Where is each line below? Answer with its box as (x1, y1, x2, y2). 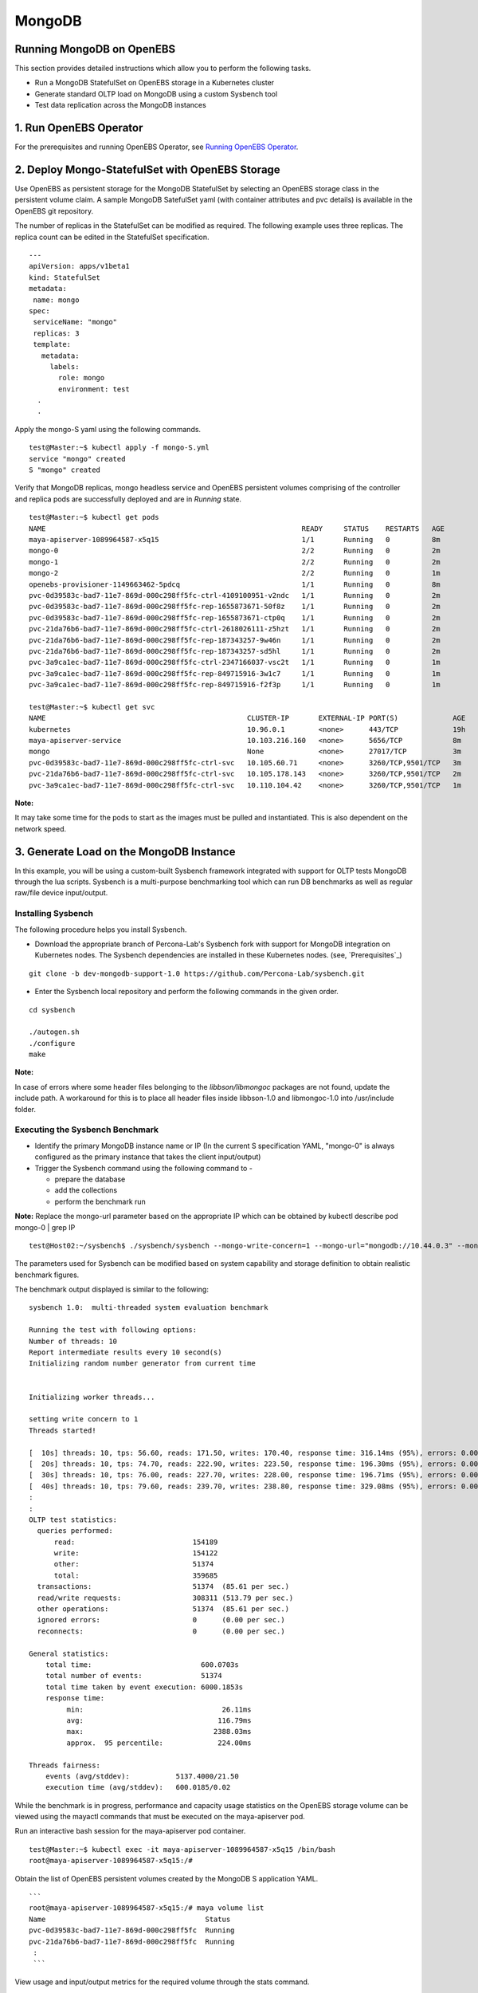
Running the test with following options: (29, 1326, 198, 1335)
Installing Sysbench (14, 908, 93, 919)
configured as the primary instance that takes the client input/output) (34, 1152, 261, 1162)
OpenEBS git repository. (14, 206, 94, 215)
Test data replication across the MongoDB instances (34, 100, 206, 110)
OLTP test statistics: (29, 1515, 118, 1524)
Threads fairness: (29, 1760, 101, 1770)
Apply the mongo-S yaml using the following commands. (14, 424, 202, 434)
